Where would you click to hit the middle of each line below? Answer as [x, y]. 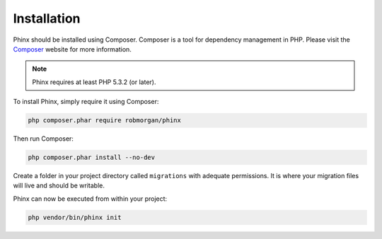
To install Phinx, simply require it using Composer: [86, 102]
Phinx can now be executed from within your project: [90, 199]
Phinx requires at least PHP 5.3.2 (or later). [94, 82]
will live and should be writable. [59, 186]
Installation [47, 18]
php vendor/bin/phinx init [75, 217]
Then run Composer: [44, 139]
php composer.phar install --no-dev [92, 158]
